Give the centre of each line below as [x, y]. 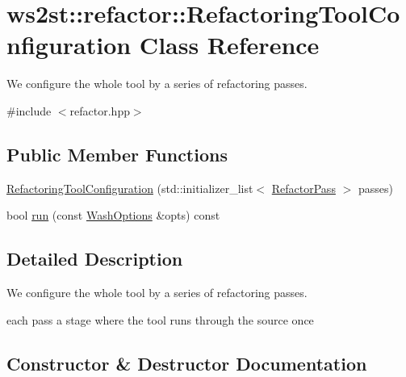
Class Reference [229, 45]
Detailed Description [95, 259]
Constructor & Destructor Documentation [187, 363]
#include [29, 110]
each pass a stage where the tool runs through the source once [160, 319]
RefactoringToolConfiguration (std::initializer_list [130, 188]
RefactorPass [303, 188]
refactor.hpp [100, 110]
